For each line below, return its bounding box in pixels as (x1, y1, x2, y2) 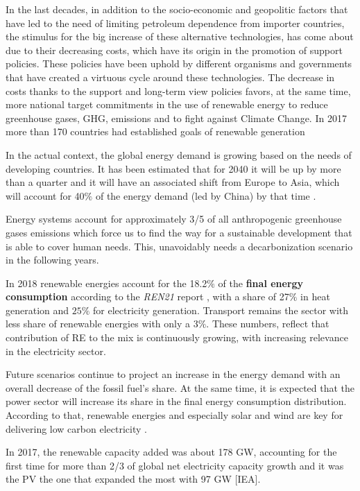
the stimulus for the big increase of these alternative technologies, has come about (6, 29, 354, 44)
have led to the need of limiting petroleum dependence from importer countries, (6, 15, 345, 30)
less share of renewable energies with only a (6, 316, 190, 331)
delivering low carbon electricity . (6, 421, 147, 436)
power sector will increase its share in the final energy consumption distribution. (6, 394, 347, 408)
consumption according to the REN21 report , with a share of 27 (6, 289, 289, 304)
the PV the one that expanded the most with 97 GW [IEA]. (6, 472, 261, 486)
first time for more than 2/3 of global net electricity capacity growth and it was (6, 458, 344, 472)
